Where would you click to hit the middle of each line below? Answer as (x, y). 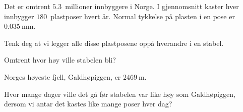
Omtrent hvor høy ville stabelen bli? (60, 60)
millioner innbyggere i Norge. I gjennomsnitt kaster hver (152, 6)
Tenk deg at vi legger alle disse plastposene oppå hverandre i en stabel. (114, 43)
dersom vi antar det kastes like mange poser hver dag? (88, 104)
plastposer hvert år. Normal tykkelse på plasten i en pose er (143, 16)
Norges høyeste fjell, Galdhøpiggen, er (63, 76)
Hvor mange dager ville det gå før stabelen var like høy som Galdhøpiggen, (120, 94)
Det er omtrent (27, 6)
